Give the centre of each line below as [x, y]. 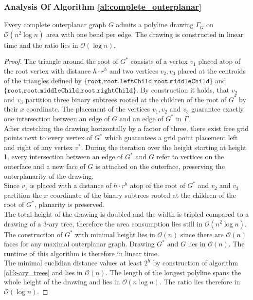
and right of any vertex [38, 147]
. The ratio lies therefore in [200, 282]
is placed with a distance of [71, 185]
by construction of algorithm [196, 263]
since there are [202, 234]
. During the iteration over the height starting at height [164, 147]
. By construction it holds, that [183, 90]
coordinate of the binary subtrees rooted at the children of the [143, 195]
